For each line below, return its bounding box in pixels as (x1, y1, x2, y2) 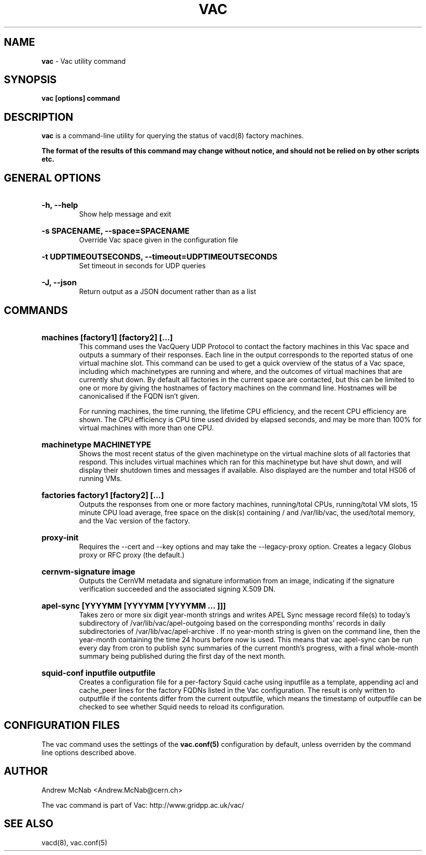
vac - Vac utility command (41, 56, 126, 65)
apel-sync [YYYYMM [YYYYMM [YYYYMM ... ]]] (41, 600, 226, 611)
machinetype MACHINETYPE (41, 439, 151, 449)
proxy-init (41, 532, 79, 542)
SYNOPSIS (4, 74, 57, 86)
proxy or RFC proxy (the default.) (79, 550, 185, 559)
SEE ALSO (4, 818, 53, 830)
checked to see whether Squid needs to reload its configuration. (79, 702, 285, 711)
